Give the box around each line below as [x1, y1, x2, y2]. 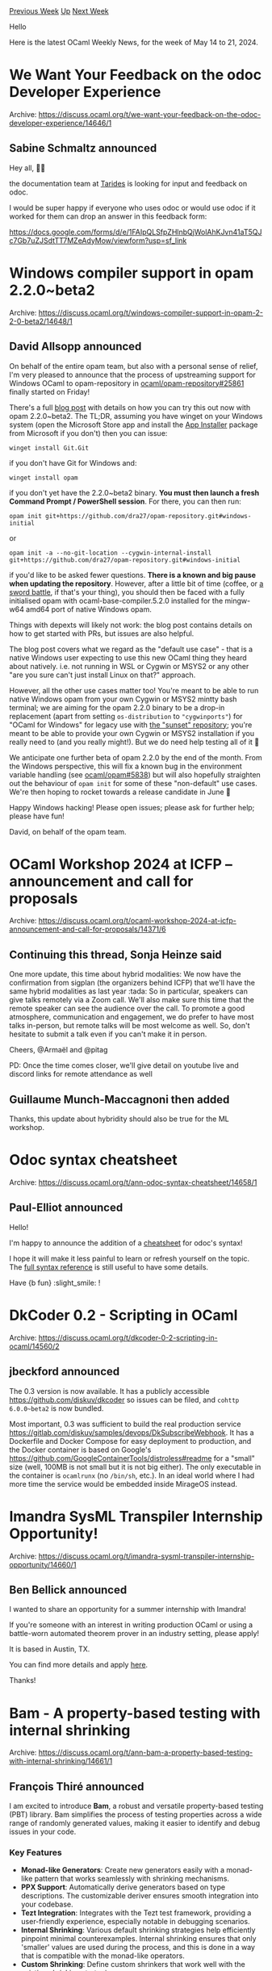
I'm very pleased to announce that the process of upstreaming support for [9, 370, 257, 379]
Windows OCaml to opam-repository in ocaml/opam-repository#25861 [9, 378, 245, 388]
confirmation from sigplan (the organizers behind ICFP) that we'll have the [9, 978, 255, 988]
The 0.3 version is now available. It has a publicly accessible [9, 1386, 210, 1396]
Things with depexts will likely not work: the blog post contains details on [9, 620, 253, 630]
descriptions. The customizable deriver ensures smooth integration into [20, 1891, 259, 1901]
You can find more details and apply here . [9, 1660, 149, 1670]
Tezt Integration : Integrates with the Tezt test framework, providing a [20, 1908, 252, 1918]
